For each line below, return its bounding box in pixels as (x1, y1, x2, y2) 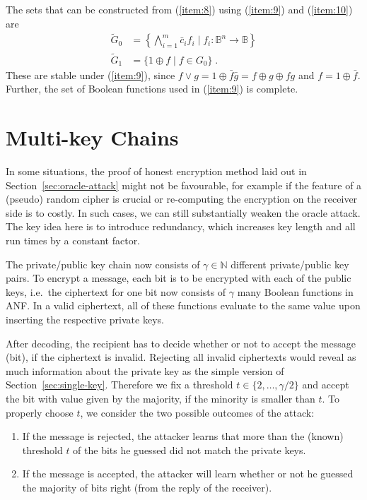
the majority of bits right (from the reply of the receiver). (22, 480, 272, 494)
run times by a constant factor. (6, 232, 141, 247)
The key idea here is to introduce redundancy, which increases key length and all (6, 219, 356, 234)
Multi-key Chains (6, 123, 179, 152)
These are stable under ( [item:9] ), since (6, 67, 175, 82)
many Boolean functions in (237, 284, 354, 299)
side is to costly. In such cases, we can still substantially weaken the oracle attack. (6, 205, 361, 220)
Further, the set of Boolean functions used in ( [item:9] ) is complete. (6, 81, 298, 96)
